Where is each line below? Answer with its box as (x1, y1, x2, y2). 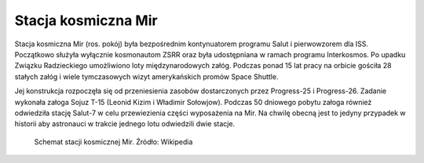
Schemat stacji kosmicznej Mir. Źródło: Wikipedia (34, 137, 193, 147)
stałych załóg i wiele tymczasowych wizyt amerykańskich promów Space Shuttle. (14, 71, 279, 81)
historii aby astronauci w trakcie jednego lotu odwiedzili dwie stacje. (14, 119, 236, 129)
